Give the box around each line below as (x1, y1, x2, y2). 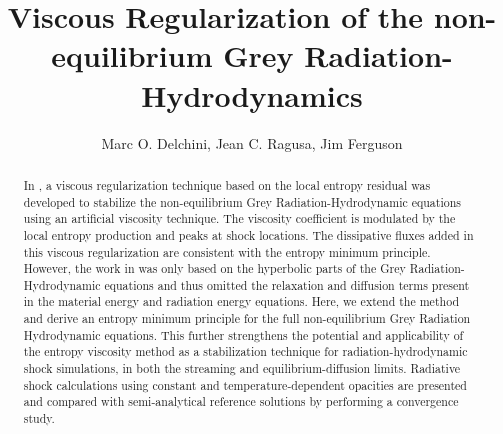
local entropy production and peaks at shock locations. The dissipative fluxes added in (23, 226, 474, 243)
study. (23, 410, 55, 427)
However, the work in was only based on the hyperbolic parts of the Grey (23, 260, 406, 277)
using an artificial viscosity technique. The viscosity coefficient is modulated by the (23, 210, 456, 227)
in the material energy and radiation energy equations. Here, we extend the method (23, 293, 460, 310)
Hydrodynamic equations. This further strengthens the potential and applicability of (23, 326, 464, 343)
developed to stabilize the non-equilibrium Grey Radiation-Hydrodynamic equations (23, 193, 461, 210)
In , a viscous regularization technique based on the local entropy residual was (23, 176, 431, 193)
